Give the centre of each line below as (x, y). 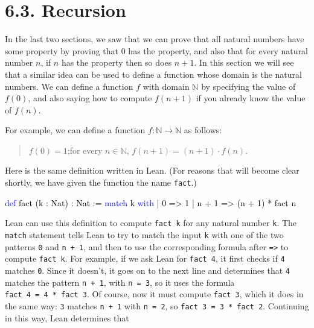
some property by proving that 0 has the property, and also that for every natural (156, 50)
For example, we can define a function (75, 130)
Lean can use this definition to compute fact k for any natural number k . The (151, 223)
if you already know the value (251, 98)
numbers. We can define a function (69, 86)
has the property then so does (117, 62)
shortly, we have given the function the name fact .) (101, 182)
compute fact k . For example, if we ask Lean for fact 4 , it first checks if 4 (145, 258)
